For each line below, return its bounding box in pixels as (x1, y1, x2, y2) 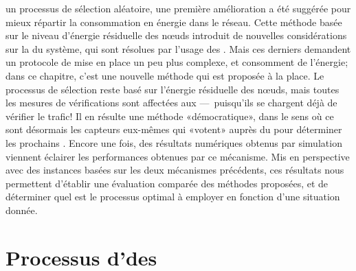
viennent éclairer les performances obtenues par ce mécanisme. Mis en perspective (5, 149, 350, 163)
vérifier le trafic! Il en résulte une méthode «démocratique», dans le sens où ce (5, 108, 334, 123)
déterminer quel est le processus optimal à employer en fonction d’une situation (5, 189, 340, 204)
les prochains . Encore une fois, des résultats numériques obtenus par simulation (5, 135, 342, 150)
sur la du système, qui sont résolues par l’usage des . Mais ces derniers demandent (5, 41, 351, 56)
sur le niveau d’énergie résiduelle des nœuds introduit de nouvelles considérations (5, 28, 347, 43)
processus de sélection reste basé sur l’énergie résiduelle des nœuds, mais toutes (5, 82, 340, 96)
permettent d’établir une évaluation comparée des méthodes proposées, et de (5, 176, 329, 190)
